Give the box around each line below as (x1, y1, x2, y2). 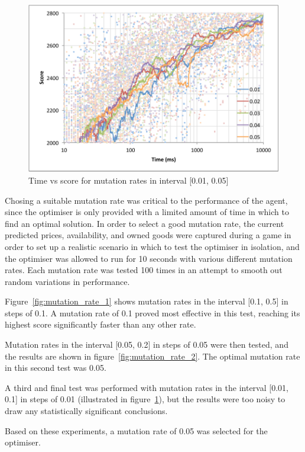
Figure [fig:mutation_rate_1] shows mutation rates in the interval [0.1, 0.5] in (5, 295, 288, 307)
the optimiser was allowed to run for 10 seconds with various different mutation (5, 252, 293, 264)
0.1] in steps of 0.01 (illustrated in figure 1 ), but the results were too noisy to (5, 393, 285, 405)
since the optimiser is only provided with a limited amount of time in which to (5, 206, 289, 218)
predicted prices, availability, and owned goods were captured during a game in (5, 229, 291, 241)
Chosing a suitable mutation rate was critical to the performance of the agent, (5, 194, 288, 206)
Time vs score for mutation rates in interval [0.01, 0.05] (28, 174, 229, 186)
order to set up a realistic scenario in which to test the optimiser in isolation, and (5, 240, 300, 252)
